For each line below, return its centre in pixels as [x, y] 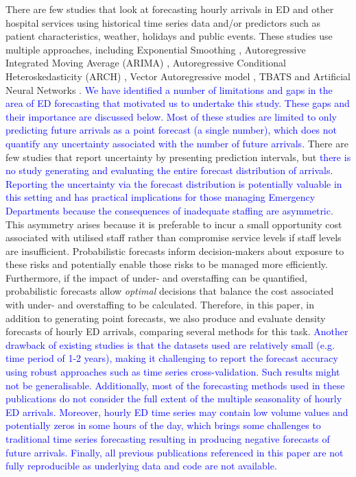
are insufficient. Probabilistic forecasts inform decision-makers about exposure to [175, 250]
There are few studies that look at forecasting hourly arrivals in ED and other [170, 9]
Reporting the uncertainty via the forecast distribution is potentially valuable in [174, 183]
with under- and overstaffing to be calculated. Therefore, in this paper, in [160, 305]
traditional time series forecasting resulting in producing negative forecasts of [168, 439]
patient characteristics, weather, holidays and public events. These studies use [169, 36]
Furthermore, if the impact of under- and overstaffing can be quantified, [156, 277]
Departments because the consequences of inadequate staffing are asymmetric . [169, 210]
